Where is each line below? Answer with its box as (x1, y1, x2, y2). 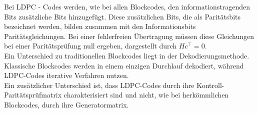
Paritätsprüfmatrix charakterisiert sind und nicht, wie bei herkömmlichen (4, 89, 229, 100)
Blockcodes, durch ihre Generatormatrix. (4, 99, 129, 109)
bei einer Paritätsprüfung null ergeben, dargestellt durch (4, 40, 177, 51)
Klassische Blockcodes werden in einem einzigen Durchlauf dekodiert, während (4, 60, 244, 70)
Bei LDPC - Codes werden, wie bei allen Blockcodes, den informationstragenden (4, 1, 250, 11)
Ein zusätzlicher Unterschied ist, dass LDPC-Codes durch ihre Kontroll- (4, 79, 224, 90)
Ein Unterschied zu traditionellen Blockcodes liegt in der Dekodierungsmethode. (4, 50, 249, 60)
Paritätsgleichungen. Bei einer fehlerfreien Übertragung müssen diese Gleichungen (4, 30, 254, 41)
